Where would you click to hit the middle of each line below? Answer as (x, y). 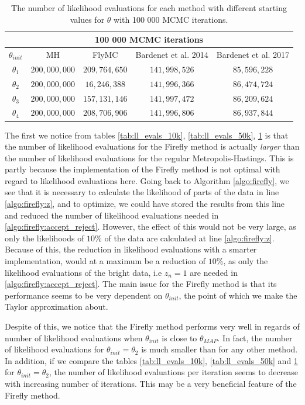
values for (87, 19)
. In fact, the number (255, 337)
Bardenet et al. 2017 (253, 55)
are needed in (214, 272)
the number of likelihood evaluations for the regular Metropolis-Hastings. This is (149, 157)
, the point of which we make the (238, 295)
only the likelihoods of (44, 238)
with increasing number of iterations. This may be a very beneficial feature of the (151, 383)
